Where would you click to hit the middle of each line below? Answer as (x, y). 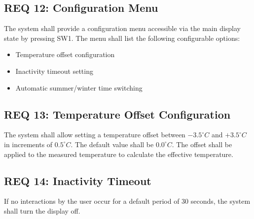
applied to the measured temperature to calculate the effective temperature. (119, 154)
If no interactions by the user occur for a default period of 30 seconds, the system (127, 201)
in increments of (28, 144)
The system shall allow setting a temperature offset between (95, 135)
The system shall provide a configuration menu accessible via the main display (123, 28)
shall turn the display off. (42, 210)
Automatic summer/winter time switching (79, 87)
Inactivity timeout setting (54, 71)
